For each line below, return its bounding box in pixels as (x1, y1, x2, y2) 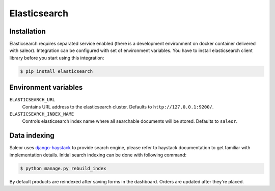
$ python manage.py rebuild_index (20, 166, 106, 171)
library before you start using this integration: (9, 54, 104, 61)
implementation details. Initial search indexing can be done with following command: (9, 152, 187, 158)
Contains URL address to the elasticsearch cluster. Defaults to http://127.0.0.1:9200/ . (22, 103, 214, 110)
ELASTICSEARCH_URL (9, 97, 56, 103)
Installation (9, 27, 46, 36)
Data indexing (9, 131, 54, 140)
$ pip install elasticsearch (20, 68, 93, 74)
